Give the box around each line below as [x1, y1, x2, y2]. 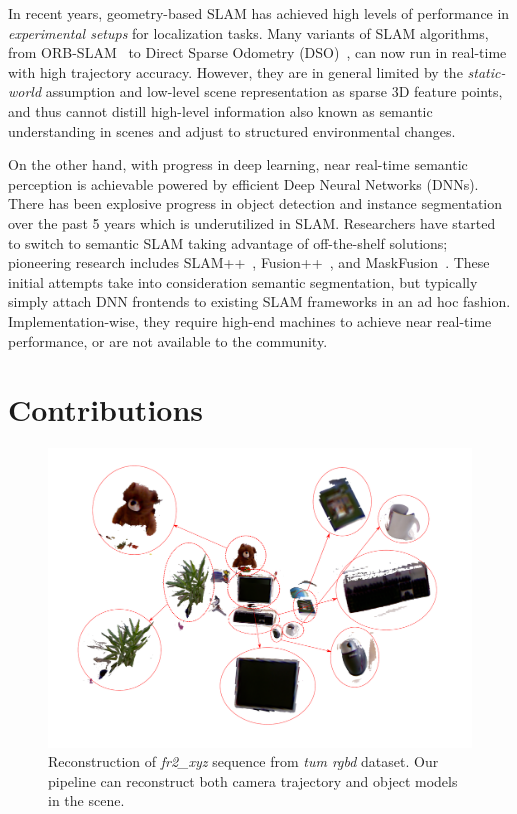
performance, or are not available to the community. [8, 330, 328, 351]
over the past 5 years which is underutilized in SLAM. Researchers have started [8, 212, 496, 233]
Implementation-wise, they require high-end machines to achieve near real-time [8, 310, 492, 331]
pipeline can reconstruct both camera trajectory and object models [48, 770, 458, 791]
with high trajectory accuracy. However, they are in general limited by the [8, 61, 463, 82]
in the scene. [48, 790, 125, 811]
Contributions [8, 389, 204, 430]
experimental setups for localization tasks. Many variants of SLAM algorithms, [8, 22, 489, 43]
